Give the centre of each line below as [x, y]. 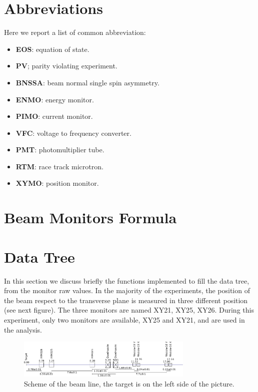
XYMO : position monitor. [57, 183]
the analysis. [23, 329]
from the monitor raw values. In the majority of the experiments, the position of [127, 290]
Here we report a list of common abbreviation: [75, 32]
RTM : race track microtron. [59, 166]
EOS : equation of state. [52, 49]
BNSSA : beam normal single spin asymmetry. [87, 82]
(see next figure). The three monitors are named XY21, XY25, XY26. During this [129, 310]
